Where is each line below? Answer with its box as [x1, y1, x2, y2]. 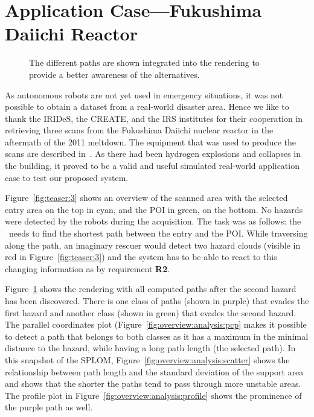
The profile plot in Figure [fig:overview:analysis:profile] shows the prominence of [5, 389, 302, 401]
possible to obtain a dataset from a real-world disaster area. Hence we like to [5, 100, 289, 113]
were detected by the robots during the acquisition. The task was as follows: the [5, 215, 301, 228]
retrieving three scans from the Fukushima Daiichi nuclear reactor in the [5, 124, 274, 136]
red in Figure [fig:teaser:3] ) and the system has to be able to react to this [5, 250, 277, 263]
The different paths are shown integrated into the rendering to [29, 56, 260, 69]
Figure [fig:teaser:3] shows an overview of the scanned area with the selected [5, 191, 288, 204]
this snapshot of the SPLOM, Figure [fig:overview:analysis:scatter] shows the [5, 353, 290, 366]
